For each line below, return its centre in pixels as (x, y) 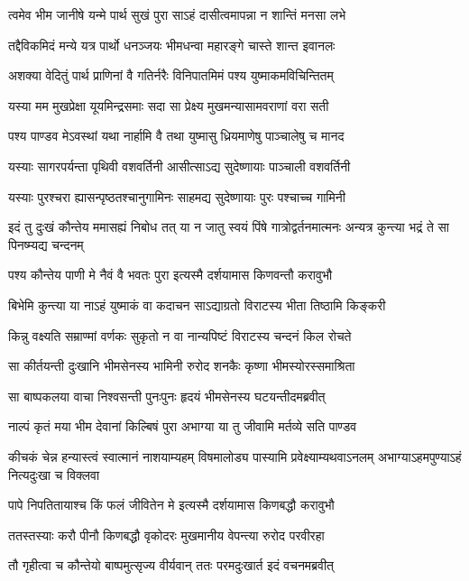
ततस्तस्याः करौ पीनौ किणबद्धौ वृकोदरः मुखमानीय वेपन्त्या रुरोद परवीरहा (166, 535)
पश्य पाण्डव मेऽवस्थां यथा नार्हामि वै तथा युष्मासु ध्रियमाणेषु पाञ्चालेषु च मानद (176, 136)
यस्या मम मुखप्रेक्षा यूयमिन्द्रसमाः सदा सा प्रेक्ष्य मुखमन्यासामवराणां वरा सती (169, 105)
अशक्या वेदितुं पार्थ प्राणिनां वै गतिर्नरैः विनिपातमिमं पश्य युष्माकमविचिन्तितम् (171, 75)
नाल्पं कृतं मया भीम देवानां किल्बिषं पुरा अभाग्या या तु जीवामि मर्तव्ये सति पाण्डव (183, 426)
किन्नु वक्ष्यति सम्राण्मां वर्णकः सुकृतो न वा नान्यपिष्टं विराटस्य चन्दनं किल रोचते (180, 335)
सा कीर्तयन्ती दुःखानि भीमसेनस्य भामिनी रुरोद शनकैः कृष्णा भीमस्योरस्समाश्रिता (182, 366)
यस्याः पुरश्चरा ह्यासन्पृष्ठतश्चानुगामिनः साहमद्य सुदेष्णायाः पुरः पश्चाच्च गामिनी (177, 196)
